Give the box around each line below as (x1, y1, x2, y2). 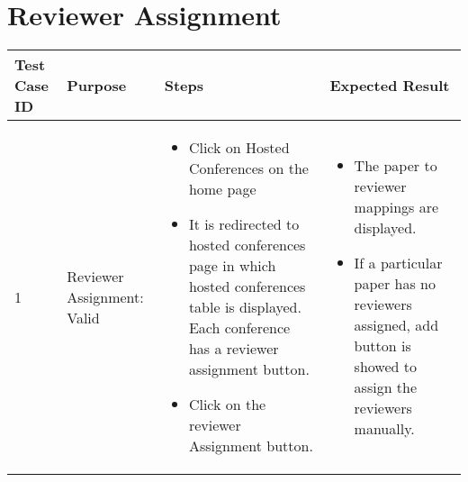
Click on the (188, 394, 266, 415)
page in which (188, 255, 276, 277)
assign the (354, 376, 418, 397)
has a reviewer (188, 338, 279, 359)
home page (188, 178, 256, 200)
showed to (354, 355, 417, 377)
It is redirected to (188, 214, 300, 235)
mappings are (354, 196, 439, 217)
